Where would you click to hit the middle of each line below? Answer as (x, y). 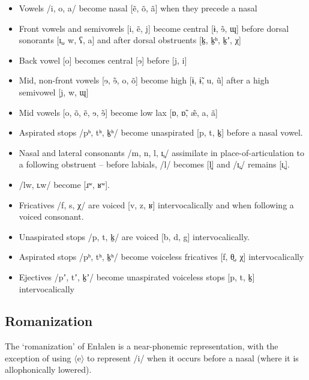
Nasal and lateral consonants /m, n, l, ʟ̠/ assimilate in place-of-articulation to (161, 152)
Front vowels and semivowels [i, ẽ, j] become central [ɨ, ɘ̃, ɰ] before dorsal (154, 28)
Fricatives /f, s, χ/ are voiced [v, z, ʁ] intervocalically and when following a (156, 204)
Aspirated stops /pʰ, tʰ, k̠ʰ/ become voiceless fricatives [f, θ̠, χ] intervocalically (161, 257)
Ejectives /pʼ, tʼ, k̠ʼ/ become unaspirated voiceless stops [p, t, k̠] (137, 276)
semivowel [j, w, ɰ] (54, 92)
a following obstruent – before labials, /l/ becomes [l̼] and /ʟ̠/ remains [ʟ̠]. (154, 164)
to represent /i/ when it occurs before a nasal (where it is (193, 357)
